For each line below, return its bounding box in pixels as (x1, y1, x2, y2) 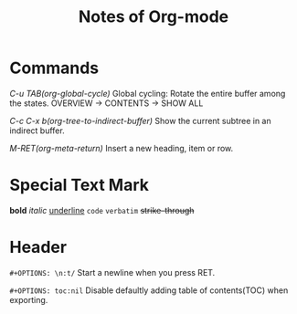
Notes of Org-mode (78, 6, 229, 27)
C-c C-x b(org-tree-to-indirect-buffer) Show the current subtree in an (9, 115, 271, 126)
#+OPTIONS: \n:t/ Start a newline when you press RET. (9, 267, 216, 277)
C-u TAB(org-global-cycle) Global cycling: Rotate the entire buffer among (9, 88, 286, 99)
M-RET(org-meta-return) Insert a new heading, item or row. (9, 142, 234, 153)
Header (9, 237, 67, 257)
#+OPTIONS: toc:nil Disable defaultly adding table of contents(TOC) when (9, 285, 289, 296)
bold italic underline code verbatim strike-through (9, 204, 195, 215)
